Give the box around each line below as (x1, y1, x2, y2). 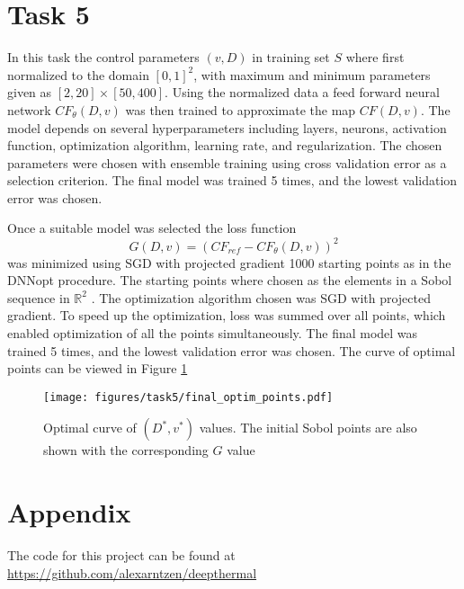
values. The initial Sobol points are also (199, 418, 417, 437)
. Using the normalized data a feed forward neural (165, 83, 440, 102)
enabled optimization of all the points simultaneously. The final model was (7, 323, 418, 342)
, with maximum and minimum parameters (193, 65, 431, 84)
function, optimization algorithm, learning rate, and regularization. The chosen (7, 136, 442, 155)
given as (7, 83, 52, 102)
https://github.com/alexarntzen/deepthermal (7, 563, 257, 582)
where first (345, 48, 405, 67)
